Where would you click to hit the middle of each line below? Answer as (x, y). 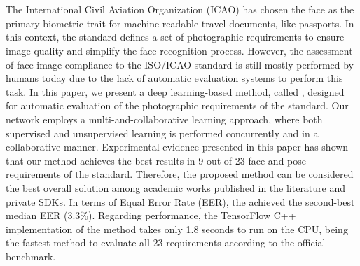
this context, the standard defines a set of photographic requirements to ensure (175, 37)
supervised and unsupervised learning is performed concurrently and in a (162, 133)
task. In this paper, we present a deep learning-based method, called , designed (175, 91)
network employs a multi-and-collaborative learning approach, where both (164, 119)
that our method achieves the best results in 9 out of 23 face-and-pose (156, 160)
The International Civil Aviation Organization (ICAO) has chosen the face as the (180, 9)
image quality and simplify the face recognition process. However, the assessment (179, 50)
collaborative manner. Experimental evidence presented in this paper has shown (177, 147)
